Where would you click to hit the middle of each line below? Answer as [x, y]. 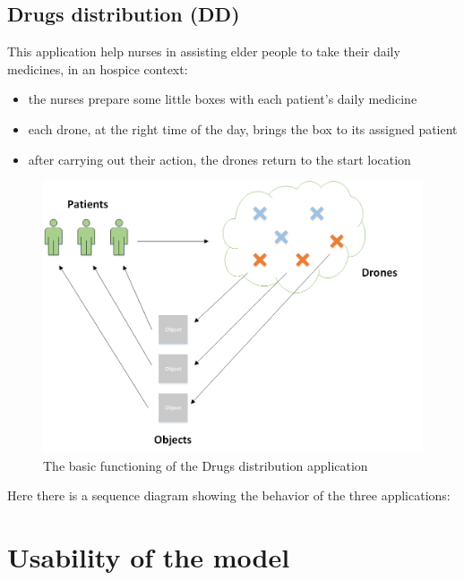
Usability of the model [149, 557]
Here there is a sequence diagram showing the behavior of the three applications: [229, 495]
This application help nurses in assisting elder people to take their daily [204, 51]
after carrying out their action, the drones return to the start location [219, 159]
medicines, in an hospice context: [98, 68]
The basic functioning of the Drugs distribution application [206, 465]
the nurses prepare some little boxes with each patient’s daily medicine [223, 99]
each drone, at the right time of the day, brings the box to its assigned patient [243, 128]
